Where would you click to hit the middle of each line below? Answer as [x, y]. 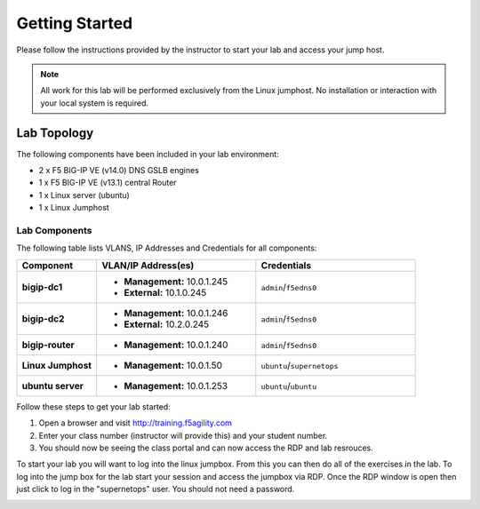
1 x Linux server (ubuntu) [84, 195]
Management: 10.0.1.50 [173, 365]
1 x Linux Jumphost [74, 208]
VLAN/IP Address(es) [148, 265]
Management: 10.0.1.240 [176, 345]
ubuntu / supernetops [300, 365]
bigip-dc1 [42, 287]
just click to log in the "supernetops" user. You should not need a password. [156, 489]
